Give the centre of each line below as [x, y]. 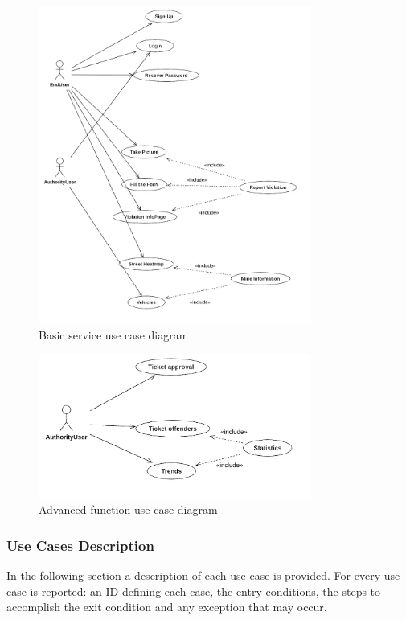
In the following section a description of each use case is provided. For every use [203, 575]
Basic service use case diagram [114, 334]
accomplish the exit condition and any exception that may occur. [167, 607]
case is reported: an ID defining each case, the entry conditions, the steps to [194, 591]
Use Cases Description [80, 545]
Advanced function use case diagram [128, 509]
